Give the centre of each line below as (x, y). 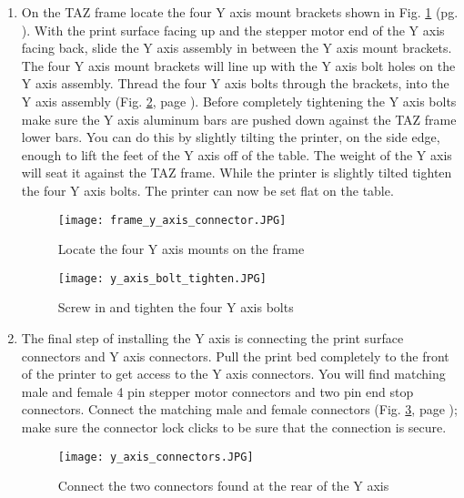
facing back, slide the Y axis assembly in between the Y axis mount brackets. (237, 48)
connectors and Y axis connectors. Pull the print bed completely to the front (235, 356)
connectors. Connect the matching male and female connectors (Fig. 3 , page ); (239, 409)
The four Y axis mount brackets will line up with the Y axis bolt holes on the (238, 65)
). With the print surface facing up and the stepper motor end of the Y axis (233, 30)
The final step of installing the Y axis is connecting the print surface (212, 338)
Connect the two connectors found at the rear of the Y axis (223, 486)
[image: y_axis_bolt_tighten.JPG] (162, 278)
